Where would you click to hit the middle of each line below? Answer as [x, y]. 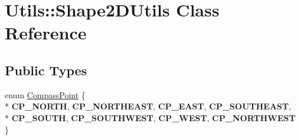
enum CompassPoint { [45, 94]
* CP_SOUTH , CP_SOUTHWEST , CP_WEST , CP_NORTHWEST [150, 117]
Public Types [46, 70]
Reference [46, 33]
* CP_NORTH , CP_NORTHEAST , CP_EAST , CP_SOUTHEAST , [148, 106]
